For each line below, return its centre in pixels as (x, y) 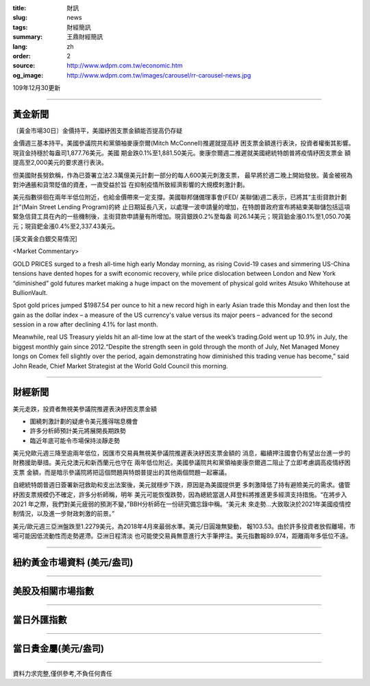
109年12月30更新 (37, 88)
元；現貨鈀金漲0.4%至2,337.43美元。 (66, 226)
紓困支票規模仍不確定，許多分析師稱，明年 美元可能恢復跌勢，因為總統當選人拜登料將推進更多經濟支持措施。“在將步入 (180, 495)
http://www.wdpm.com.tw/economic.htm (125, 66)
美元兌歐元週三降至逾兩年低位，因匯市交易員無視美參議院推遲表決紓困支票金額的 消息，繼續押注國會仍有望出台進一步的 (182, 453)
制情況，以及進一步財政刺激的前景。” (64, 514)
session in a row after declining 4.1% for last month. (85, 324)
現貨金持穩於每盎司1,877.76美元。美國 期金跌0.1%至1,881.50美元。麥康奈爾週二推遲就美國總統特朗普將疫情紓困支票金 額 (182, 153)
